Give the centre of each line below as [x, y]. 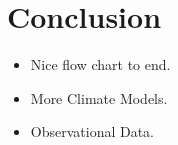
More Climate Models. [99, 97]
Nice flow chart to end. [100, 64]
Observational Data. [92, 131]
